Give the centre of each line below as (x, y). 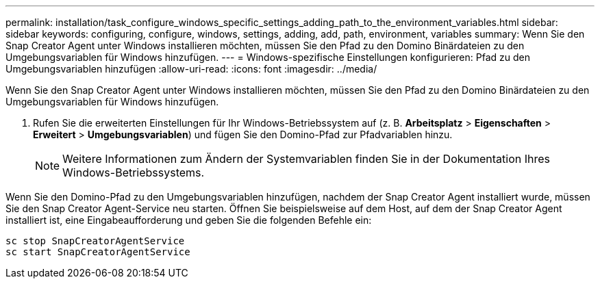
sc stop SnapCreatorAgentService (95, 241)
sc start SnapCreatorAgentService (98, 252)
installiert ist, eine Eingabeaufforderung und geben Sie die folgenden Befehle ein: (189, 220)
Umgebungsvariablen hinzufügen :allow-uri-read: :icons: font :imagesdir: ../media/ (191, 69)
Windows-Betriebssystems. (134, 172)
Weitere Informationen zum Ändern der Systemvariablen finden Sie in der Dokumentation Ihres (306, 159)
